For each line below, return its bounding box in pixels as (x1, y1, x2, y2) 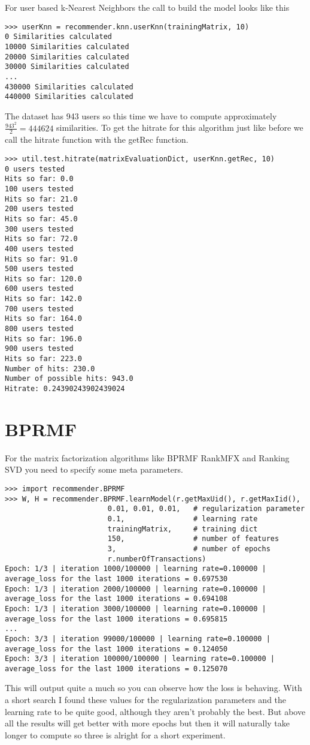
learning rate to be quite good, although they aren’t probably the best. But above (5, 705, 306, 717)
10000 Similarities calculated (5, 42, 129, 51)
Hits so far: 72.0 (5, 235, 78, 244)
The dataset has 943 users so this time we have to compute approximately (5, 109, 277, 122)
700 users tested (5, 304, 74, 313)
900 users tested (5, 344, 74, 353)
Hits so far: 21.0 (5, 194, 78, 203)
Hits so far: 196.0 (5, 334, 82, 343)
